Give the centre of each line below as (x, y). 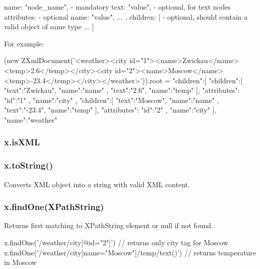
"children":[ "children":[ (208, 80)
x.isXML (22, 142)
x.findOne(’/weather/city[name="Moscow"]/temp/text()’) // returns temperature (130, 252)
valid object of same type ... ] (49, 26)
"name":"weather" (31, 119)
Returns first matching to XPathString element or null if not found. (109, 225)
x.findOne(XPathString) (54, 207)
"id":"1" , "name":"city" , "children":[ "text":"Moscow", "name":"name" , (112, 100)
